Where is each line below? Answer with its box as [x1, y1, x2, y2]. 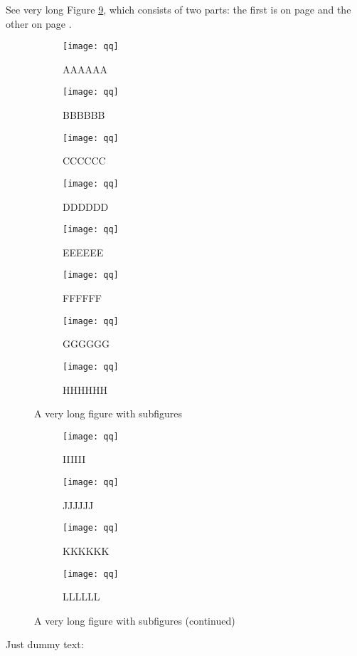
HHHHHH [63, 382, 107, 397]
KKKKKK [63, 543, 110, 558]
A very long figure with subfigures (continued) [34, 613, 235, 628]
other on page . [6, 16, 72, 31]
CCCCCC [63, 153, 106, 168]
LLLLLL [63, 589, 100, 604]
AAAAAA [63, 61, 107, 76]
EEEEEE [63, 244, 104, 259]
